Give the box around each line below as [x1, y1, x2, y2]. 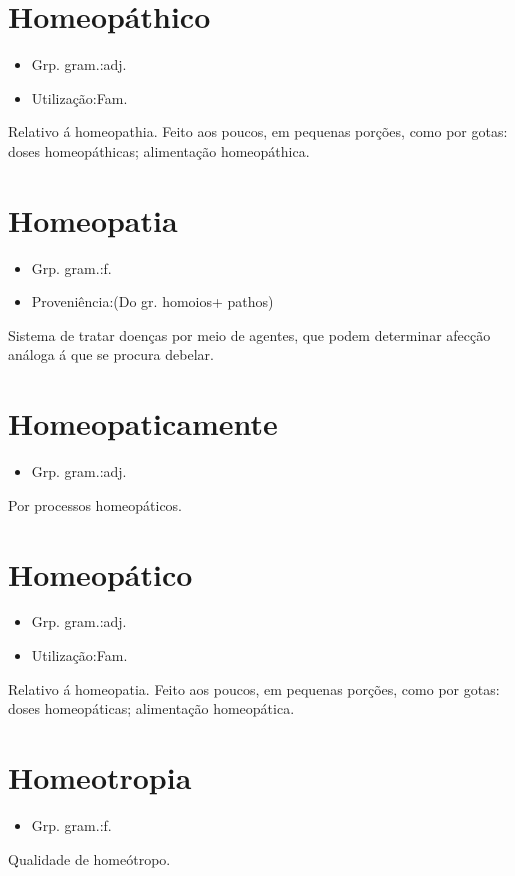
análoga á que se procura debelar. [8, 344, 214, 365]
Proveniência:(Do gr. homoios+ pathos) [31, 291, 274, 312]
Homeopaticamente [8, 403, 278, 444]
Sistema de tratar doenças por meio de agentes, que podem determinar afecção [8, 324, 491, 345]
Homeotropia [8, 757, 192, 797]
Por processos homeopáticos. [8, 494, 183, 515]
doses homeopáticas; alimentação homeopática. [8, 698, 295, 719]
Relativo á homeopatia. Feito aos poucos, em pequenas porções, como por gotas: [8, 678, 500, 699]
